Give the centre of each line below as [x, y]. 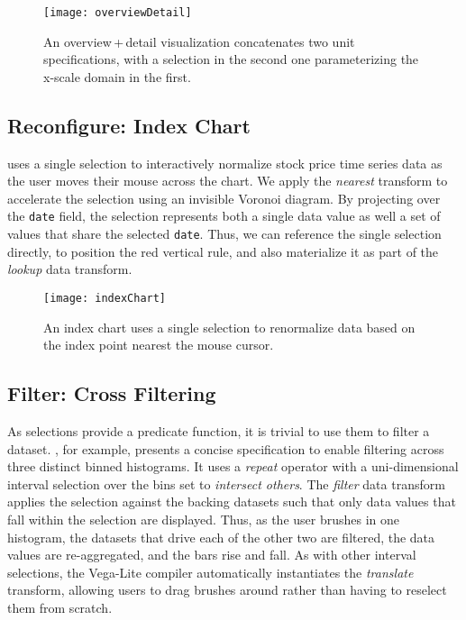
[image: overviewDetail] [118, 13]
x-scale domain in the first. [117, 76]
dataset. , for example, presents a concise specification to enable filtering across [226, 448]
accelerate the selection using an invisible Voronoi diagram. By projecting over [224, 198]
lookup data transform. [70, 269]
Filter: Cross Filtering [112, 393]
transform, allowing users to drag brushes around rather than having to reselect [227, 590]
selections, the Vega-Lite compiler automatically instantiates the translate [210, 572]
